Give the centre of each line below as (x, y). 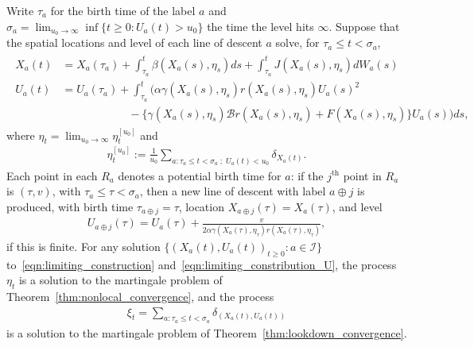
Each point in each (52, 175)
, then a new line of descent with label (233, 191)
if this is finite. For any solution (84, 246)
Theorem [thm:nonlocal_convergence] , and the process (140, 296)
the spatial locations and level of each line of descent (134, 42)
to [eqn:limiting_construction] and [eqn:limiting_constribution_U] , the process (202, 264)
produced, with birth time (70, 206)
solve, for (297, 42)
